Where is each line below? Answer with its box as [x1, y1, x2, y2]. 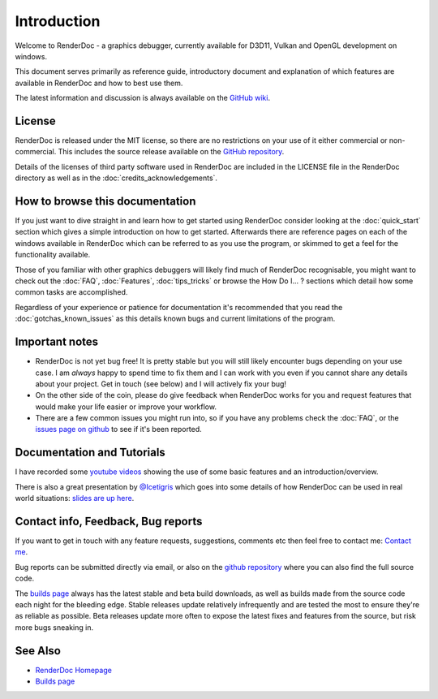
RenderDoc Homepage [35, 665, 113, 675]
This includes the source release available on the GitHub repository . [58, 147, 285, 157]
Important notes [15, 335, 99, 349]
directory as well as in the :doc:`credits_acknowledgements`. [15, 173, 218, 183]
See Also [15, 644, 61, 658]
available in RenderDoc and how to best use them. [15, 78, 183, 88]
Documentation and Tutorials [15, 446, 165, 460]
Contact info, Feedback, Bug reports [15, 514, 203, 528]
